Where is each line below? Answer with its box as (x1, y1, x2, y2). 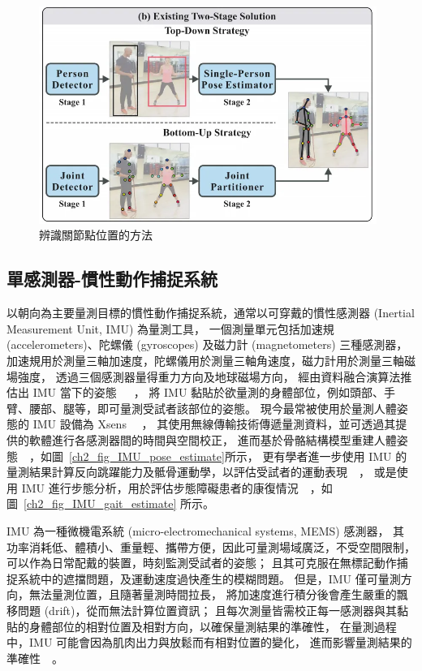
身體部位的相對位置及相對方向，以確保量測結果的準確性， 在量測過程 (28, 617, 397, 634)
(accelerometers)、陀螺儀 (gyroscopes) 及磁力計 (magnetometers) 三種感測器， (6, 336, 408, 353)
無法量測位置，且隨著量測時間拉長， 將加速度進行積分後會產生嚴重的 (28, 586, 397, 603)
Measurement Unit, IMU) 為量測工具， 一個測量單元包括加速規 (6, 320, 334, 337)
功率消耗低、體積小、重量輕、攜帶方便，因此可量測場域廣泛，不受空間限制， (6, 538, 416, 555)
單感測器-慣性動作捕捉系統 (6, 266, 218, 291)
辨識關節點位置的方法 (39, 226, 153, 243)
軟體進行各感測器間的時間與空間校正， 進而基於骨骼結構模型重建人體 (28, 432, 397, 449)
